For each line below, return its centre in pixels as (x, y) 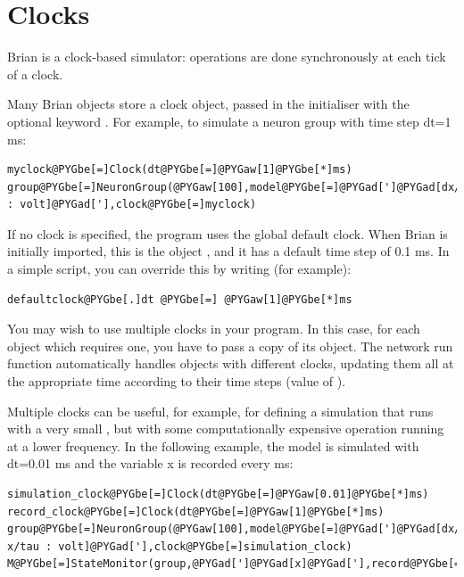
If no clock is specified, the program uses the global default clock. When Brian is (228, 233)
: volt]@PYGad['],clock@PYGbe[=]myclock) (132, 205)
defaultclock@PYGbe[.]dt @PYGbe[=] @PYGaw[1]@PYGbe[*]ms (180, 299)
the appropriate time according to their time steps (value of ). (177, 381)
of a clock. (35, 74)
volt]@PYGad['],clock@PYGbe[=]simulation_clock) (205, 546)
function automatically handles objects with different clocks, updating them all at (231, 363)
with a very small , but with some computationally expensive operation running (226, 429)
